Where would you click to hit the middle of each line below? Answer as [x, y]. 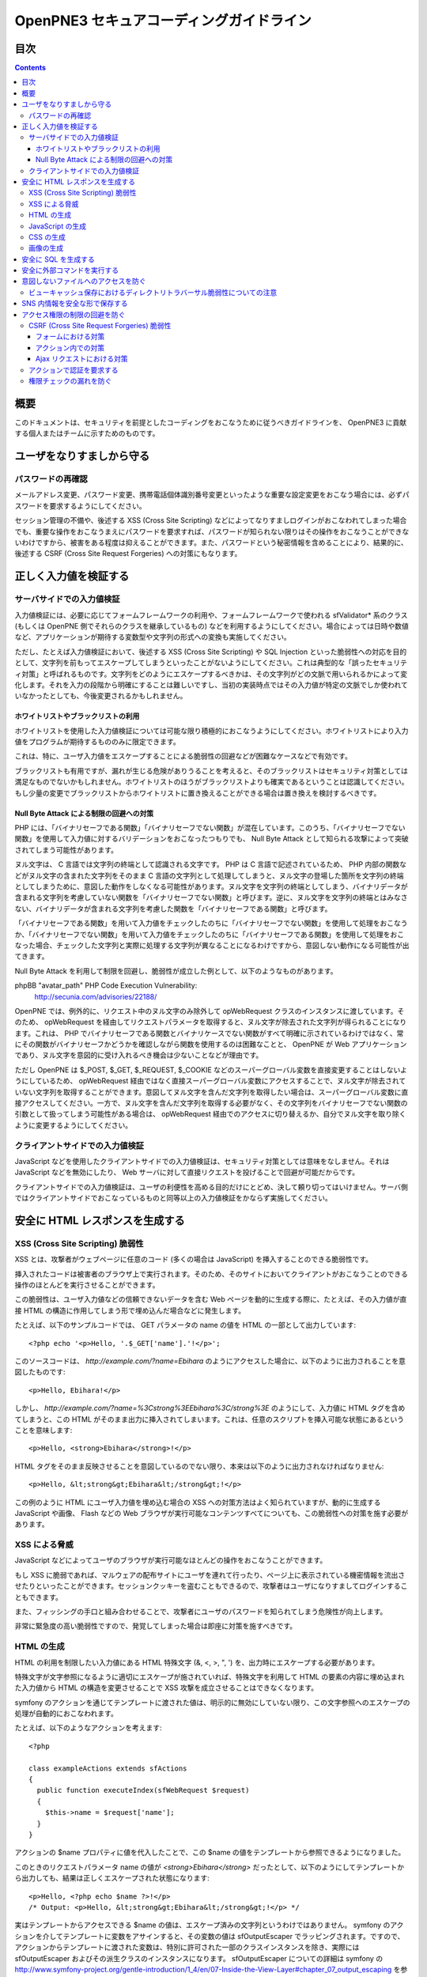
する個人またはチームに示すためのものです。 [87, 433]
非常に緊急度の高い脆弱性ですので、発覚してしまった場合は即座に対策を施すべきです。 [156, 1626]
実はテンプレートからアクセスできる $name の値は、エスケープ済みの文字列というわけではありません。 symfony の [202, 1925]
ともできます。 [39, 1597]
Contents [30, 68]
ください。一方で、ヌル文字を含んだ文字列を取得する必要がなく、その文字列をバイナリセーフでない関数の [235, 1103]
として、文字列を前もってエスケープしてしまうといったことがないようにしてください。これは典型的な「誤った [194, 663]
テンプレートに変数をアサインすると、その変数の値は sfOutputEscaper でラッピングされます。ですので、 [234, 1936]
